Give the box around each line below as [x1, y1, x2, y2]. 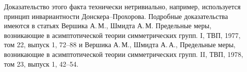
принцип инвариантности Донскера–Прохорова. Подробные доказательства [4, 11, 228, 21]
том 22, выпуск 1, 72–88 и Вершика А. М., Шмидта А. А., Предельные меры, [4, 39, 236, 50]
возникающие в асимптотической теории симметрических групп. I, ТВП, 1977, [4, 30, 241, 40]
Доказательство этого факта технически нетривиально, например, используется [4, 1, 241, 11]
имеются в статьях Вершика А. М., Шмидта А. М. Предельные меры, [4, 20, 212, 31]
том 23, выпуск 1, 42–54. [4, 58, 79, 69]
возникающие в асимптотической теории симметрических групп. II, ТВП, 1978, [4, 49, 244, 59]
